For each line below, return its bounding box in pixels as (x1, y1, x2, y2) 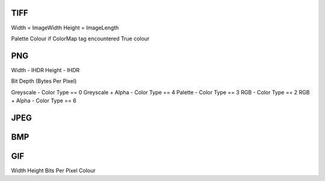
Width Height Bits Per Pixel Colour (11, 167, 96, 174)
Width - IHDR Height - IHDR (11, 66, 80, 73)
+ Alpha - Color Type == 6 (11, 97, 76, 104)
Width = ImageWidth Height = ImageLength (11, 24, 119, 31)
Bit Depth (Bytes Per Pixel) (11, 78, 77, 85)
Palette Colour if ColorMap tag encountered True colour (11, 35, 150, 42)
